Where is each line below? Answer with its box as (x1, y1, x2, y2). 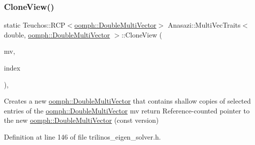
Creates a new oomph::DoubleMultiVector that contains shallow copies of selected (4, 96, 251, 106)
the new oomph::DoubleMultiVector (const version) (4, 115, 159, 125)
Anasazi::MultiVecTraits (167, 20, 241, 30)
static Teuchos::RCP (4, 20, 65, 30)
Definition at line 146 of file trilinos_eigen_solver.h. (4, 131, 161, 142)
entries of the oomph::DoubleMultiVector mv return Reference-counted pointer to (4, 105, 250, 115)
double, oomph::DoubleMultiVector (4, 29, 110, 39)
